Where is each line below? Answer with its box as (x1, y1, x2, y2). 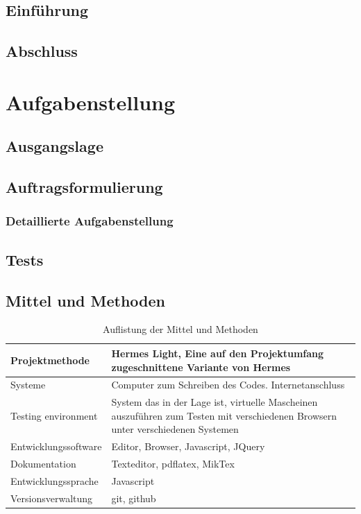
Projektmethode (10, 352, 90, 367)
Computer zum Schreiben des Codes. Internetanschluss (111, 377, 345, 392)
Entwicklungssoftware (10, 439, 102, 454)
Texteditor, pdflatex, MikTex (111, 456, 235, 471)
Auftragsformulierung (6, 176, 163, 198)
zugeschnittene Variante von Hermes (111, 359, 291, 374)
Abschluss (6, 40, 78, 62)
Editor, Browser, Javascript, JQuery (111, 439, 265, 454)
